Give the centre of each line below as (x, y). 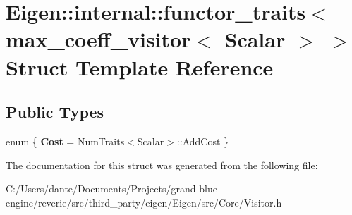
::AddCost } (203, 141)
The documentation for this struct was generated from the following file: (162, 165)
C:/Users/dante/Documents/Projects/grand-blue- (113, 189)
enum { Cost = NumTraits (65, 141)
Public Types (55, 112)
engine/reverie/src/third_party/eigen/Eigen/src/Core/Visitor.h (144, 202)
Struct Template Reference (140, 67)
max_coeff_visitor (98, 39)
